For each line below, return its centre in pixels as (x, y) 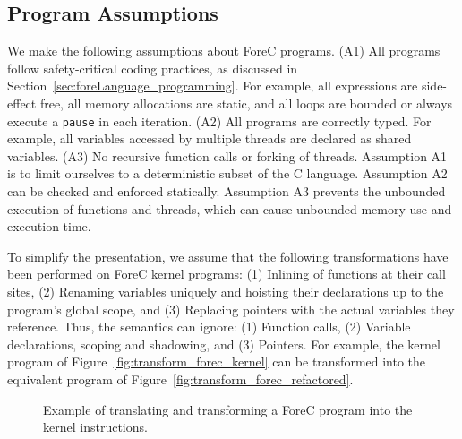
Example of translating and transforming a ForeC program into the (228, 409)
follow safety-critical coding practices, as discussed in (153, 68)
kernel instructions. (95, 427)
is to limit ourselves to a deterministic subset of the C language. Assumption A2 (227, 173)
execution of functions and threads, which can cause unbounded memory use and (230, 208)
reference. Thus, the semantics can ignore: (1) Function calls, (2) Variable (209, 327)
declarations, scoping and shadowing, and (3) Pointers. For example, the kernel (224, 344)
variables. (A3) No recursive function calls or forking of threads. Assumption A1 (227, 155)
